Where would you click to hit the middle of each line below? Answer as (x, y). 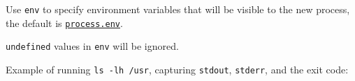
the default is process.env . (64, 22)
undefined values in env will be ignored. (92, 46)
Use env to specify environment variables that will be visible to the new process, (178, 9)
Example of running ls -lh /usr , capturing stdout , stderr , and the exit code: (177, 69)
